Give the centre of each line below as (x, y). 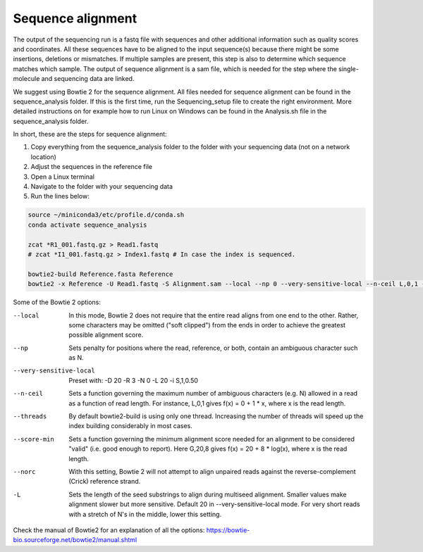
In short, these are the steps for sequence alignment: (90, 134)
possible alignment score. (106, 335)
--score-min (33, 439)
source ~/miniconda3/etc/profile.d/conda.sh (106, 215)
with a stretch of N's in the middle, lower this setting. (145, 514)
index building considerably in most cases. (131, 426)
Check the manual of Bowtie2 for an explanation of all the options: (109, 530)
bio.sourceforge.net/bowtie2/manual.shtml (75, 540)
